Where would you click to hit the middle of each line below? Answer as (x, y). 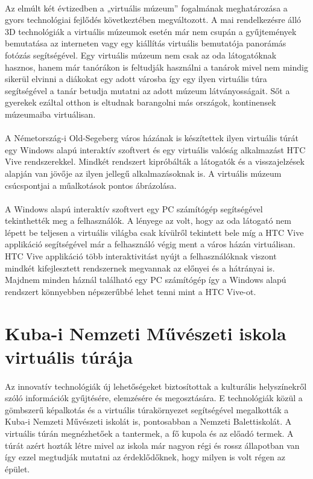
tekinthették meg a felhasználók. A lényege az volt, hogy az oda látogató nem (148, 220)
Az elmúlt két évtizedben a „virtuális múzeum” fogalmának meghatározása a (146, 8)
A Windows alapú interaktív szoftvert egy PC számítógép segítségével (134, 208)
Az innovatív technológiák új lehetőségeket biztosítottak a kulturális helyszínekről (156, 386)
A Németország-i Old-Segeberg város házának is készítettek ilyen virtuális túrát (152, 138)
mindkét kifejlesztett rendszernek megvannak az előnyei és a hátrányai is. (140, 268)
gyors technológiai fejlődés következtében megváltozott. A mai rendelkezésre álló (153, 20)
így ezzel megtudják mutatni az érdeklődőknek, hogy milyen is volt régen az (145, 457)
